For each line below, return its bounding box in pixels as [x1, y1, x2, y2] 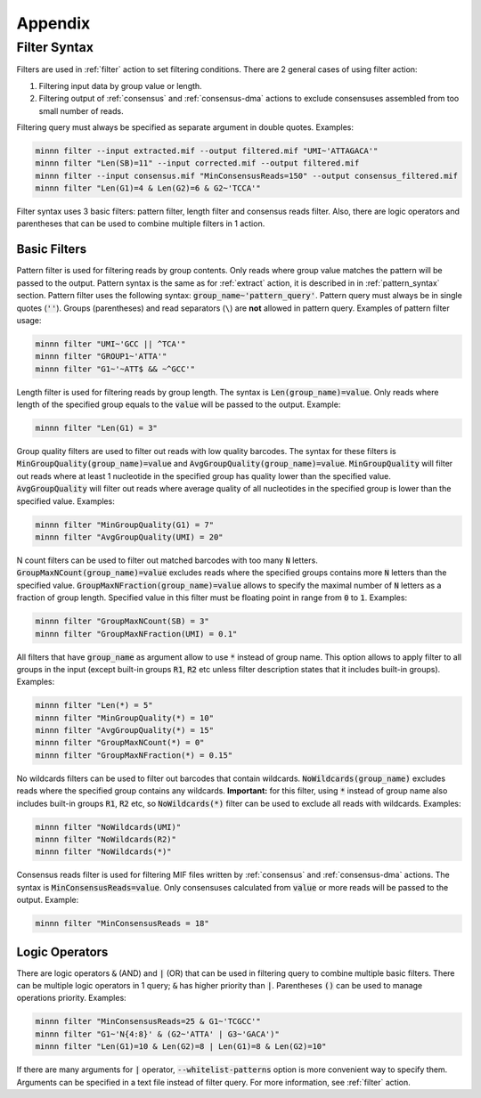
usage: [16, 314, 42, 325]
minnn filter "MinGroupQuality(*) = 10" [35, 712, 214, 723]
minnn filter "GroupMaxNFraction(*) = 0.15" [35, 750, 233, 760]
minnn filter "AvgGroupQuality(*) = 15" [35, 726, 214, 736]
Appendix [16, 13, 91, 33]
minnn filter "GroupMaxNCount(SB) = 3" [35, 616, 209, 627]
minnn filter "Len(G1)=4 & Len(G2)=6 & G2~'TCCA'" [35, 183, 262, 193]
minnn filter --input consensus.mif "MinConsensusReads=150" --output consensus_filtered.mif [35, 170, 459, 181]
